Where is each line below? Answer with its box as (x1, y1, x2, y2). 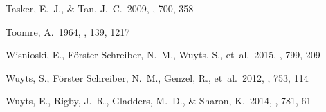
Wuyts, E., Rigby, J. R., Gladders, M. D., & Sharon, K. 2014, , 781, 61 (6, 93, 311, 108)
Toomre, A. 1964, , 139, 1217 (6, 24, 130, 38)
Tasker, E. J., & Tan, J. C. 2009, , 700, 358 (6, 1, 194, 15)
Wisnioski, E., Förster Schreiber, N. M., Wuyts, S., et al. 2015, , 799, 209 (6, 47, 320, 62)
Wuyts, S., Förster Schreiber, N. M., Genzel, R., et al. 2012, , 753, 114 (6, 70, 309, 85)
